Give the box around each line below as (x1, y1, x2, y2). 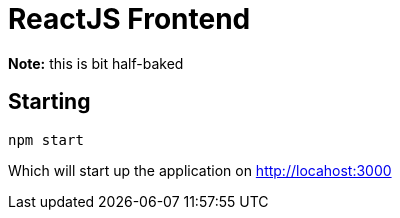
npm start (8, 131, 84, 148)
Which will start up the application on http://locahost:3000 (8, 161, 392, 179)
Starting (8, 89, 91, 115)
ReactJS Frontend (8, 2, 251, 36)
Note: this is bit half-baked (8, 54, 184, 72)
